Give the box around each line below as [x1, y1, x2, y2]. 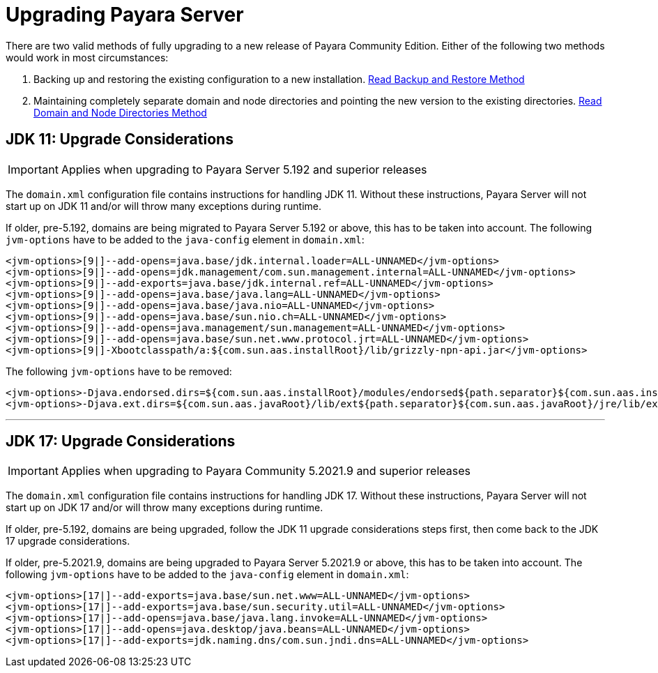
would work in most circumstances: [6, 51, 169, 63]
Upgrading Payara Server [6, 3, 244, 27]
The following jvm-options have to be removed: [6, 365, 232, 377]
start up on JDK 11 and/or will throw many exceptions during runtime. [6, 199, 321, 212]
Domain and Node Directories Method [33, 106, 207, 119]
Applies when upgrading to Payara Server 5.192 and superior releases [61, 162, 427, 176]
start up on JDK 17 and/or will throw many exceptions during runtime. [6, 501, 323, 514]
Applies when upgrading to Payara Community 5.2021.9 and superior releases [61, 464, 470, 478]
